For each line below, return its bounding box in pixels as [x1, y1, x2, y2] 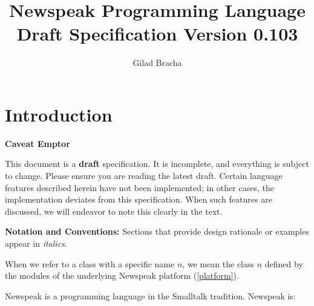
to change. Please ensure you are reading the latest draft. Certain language [5, 169, 283, 182]
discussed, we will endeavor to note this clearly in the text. [5, 204, 223, 217]
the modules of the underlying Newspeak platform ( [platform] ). [5, 269, 239, 282]
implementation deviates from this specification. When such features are [5, 193, 272, 206]
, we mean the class [182, 257, 255, 270]
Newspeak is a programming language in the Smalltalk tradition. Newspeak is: [5, 289, 296, 302]
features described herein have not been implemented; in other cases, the [5, 181, 274, 194]
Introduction [5, 102, 113, 126]
